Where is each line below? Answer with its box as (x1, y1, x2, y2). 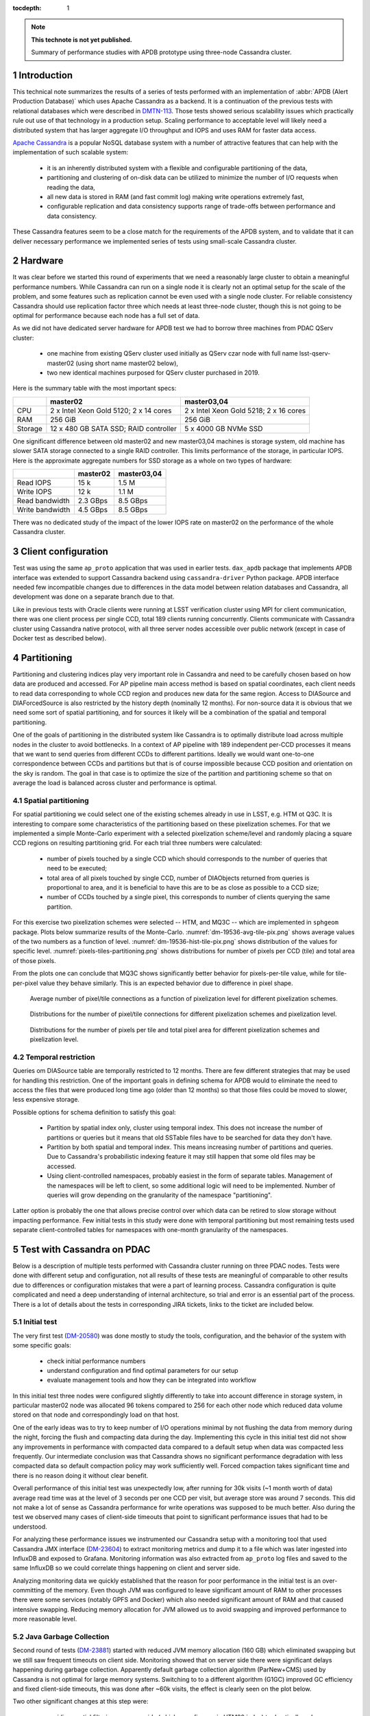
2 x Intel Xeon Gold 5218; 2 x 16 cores (184, 406, 306, 415)
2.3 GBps (77, 496, 108, 505)
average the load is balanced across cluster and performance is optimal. (12, 779, 217, 787)
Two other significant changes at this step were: (12, 1697, 149, 1706)
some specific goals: (12, 1341, 71, 1349)
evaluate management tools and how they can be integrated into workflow (47, 1376, 257, 1384)
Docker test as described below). (12, 634, 106, 642)
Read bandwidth (16, 496, 70, 505)
